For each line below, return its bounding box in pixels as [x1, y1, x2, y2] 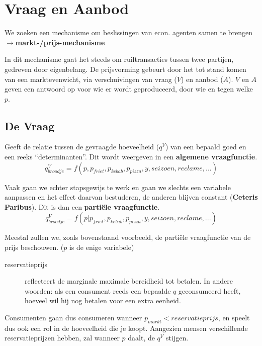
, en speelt [218, 312, 250, 323]
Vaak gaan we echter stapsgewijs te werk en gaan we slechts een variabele [5, 182, 231, 192]
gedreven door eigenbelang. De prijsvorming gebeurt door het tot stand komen [5, 63, 246, 74]
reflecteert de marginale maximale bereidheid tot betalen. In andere [25, 276, 233, 286]
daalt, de [128, 332, 155, 343]
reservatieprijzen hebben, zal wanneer [5, 332, 120, 343]
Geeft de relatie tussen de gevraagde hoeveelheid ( [5, 141, 159, 152]
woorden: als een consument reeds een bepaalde [25, 285, 171, 296]
